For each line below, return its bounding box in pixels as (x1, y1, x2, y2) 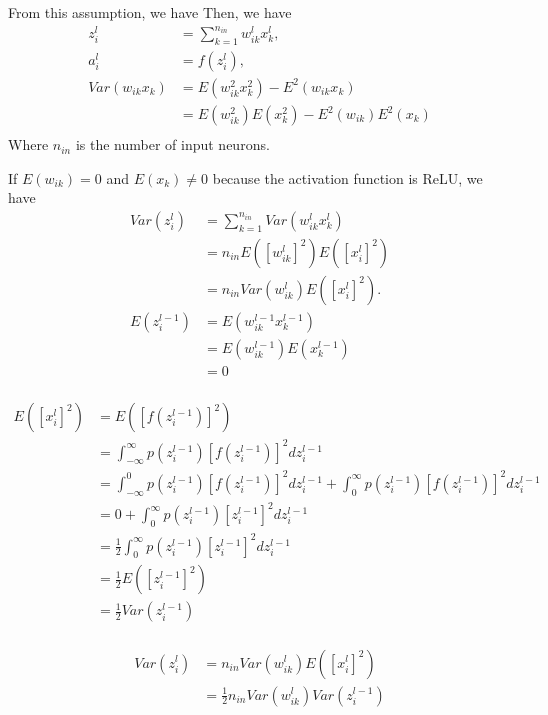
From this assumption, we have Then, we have (8, 2, 292, 22)
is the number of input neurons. (75, 134, 270, 155)
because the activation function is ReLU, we (212, 167, 483, 188)
